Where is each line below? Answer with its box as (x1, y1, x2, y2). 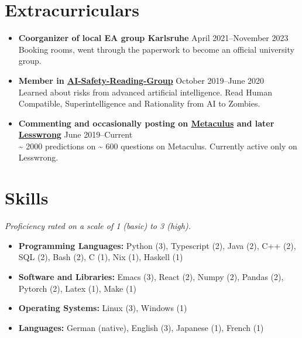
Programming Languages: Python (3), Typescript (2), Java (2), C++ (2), (18, 239, 296, 251)
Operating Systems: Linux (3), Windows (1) (18, 302, 187, 314)
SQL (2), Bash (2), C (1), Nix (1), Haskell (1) (18, 251, 183, 263)
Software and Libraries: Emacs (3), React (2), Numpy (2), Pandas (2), (18, 270, 284, 282)
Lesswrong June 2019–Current (18, 128, 133, 141)
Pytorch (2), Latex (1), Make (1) (18, 282, 136, 294)
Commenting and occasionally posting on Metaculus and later (18, 117, 274, 129)
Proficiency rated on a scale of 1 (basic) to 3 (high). (5, 220, 191, 232)
